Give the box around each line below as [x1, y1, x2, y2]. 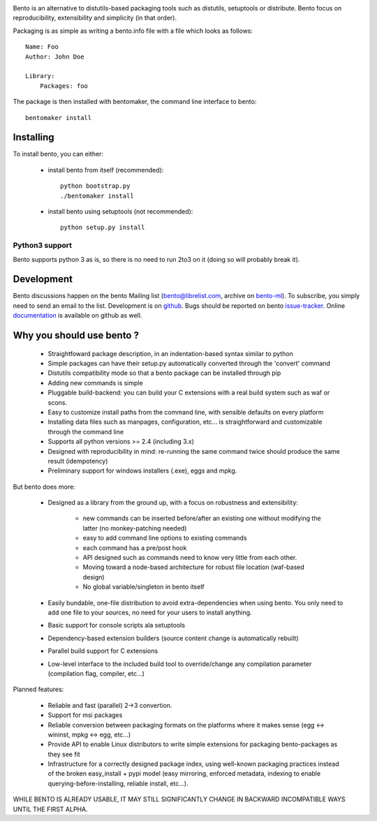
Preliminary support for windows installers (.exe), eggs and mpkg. [47, 466, 237, 475]
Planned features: [13, 685, 64, 694]
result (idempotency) [47, 457, 108, 465]
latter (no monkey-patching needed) [82, 524, 187, 532]
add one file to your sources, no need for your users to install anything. [47, 608, 252, 616]
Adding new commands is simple [47, 378, 143, 387]
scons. [47, 398, 68, 406]
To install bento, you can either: [13, 150, 104, 158]
